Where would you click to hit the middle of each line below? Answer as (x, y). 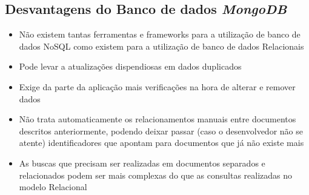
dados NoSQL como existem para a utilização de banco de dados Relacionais (161, 46)
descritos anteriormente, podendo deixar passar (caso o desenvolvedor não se (161, 131)
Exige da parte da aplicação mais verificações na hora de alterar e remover (157, 86)
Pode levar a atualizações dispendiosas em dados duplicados (130, 66)
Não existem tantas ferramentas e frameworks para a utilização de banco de (160, 34)
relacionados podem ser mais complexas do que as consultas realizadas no (156, 175)
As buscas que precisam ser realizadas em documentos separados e (142, 163)
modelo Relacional (53, 187)
